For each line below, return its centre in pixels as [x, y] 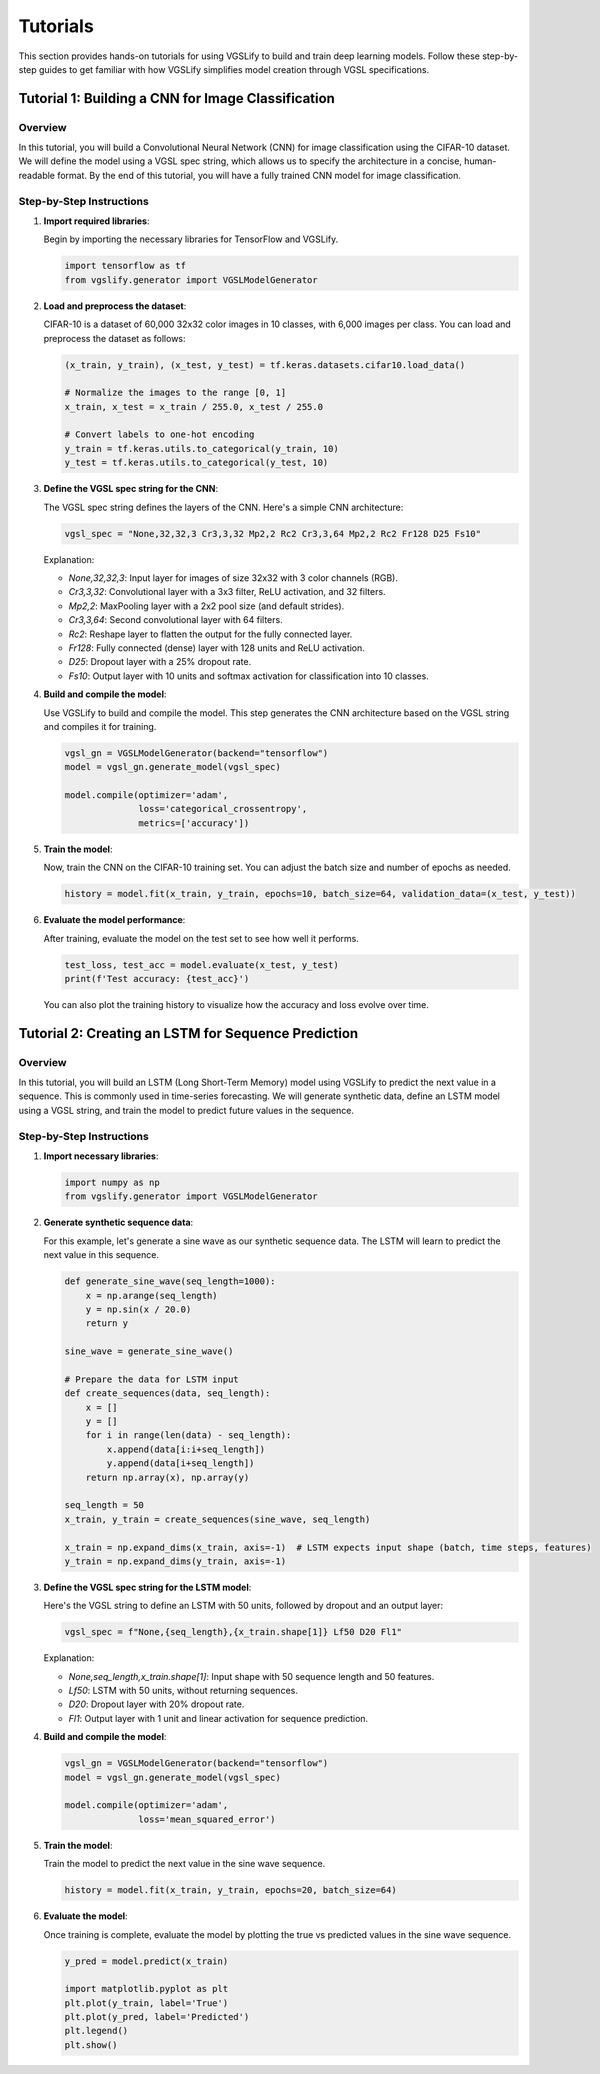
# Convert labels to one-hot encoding [159, 434]
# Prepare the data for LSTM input [151, 1379]
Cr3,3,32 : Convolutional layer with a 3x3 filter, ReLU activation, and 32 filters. [227, 592]
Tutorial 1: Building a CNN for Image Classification [176, 98]
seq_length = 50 [104, 1505]
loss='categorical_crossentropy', [223, 809]
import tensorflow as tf [125, 266]
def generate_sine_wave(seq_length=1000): [170, 1281]
